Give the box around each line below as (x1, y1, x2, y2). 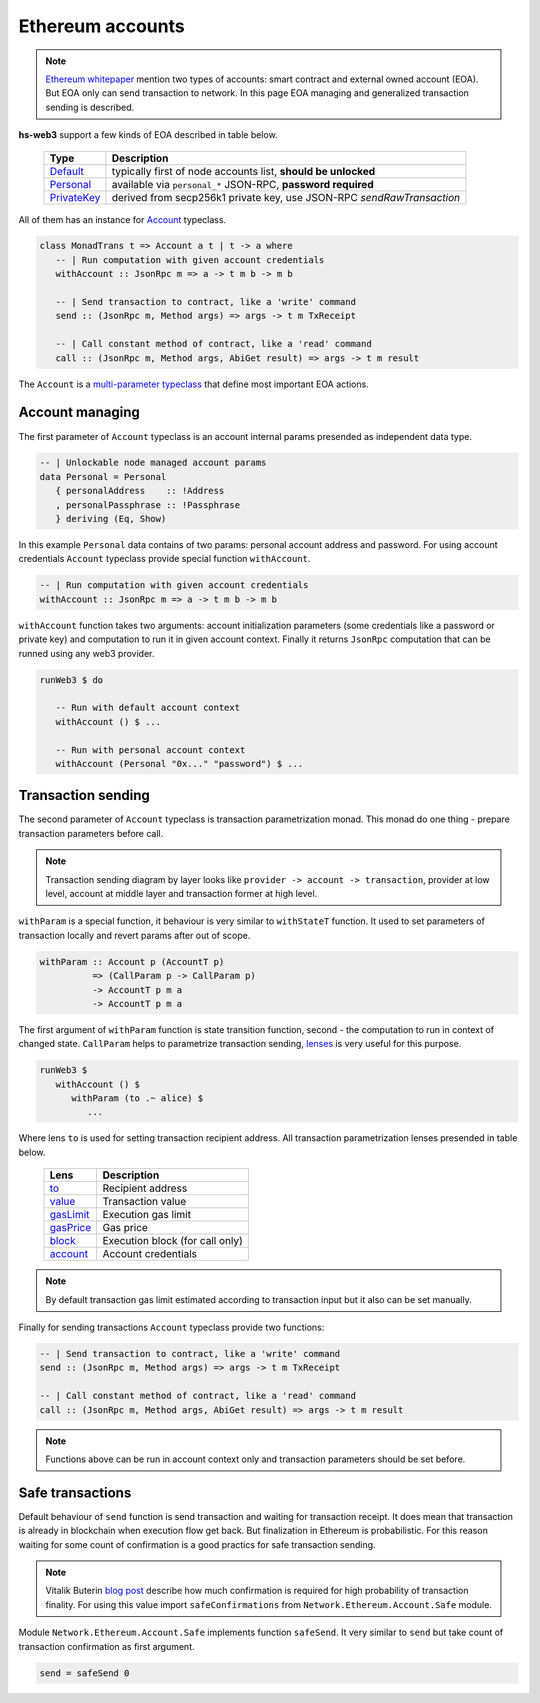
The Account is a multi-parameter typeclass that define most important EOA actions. (18, 378, 369, 390)
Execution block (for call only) (102, 1234, 244, 1248)
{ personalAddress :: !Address (55, 485, 225, 497)
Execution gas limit (102, 1208, 192, 1222)
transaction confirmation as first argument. (18, 1640, 195, 1652)
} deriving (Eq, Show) (55, 513, 167, 525)
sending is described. (45, 101, 135, 113)
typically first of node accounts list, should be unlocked (111, 164, 376, 178)
